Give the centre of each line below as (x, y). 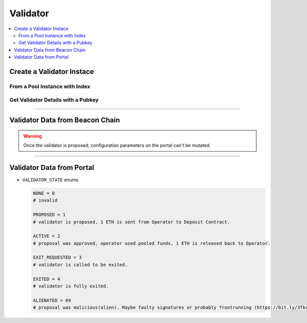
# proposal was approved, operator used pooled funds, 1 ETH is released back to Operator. (152, 243)
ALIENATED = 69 (52, 300)
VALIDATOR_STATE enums (50, 180)
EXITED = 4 (47, 279)
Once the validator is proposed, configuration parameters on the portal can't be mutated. (117, 145)
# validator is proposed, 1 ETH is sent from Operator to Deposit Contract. (131, 222)
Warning (32, 136)
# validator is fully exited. (71, 286)
